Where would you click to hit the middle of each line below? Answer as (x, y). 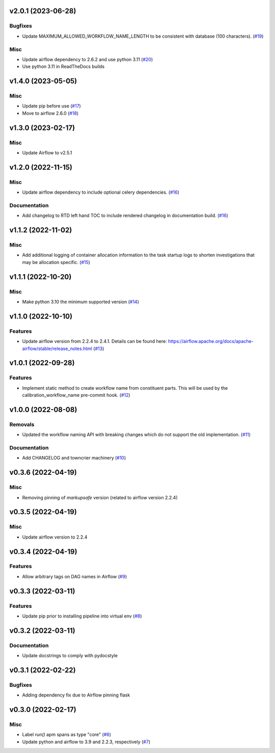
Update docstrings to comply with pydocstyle (70, 656)
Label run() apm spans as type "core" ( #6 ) (67, 735)
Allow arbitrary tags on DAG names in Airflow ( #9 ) (75, 576)
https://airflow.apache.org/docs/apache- (211, 341)
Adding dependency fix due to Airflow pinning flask (76, 695)
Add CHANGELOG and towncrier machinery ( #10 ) (74, 458)
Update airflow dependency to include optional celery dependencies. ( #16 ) (101, 192)
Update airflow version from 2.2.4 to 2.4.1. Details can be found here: (95, 341)
